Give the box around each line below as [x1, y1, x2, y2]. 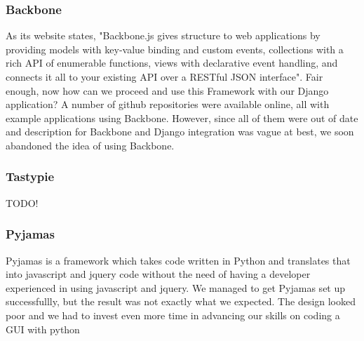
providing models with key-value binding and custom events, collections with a [6, 41, 344, 56]
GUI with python [6, 321, 80, 336]
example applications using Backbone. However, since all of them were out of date [6, 110, 358, 125]
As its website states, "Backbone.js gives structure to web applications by [6, 28, 321, 43]
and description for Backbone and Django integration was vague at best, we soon [6, 124, 354, 139]
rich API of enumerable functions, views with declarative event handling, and [6, 55, 338, 70]
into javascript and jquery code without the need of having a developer [6, 267, 311, 281]
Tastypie [6, 168, 55, 185]
